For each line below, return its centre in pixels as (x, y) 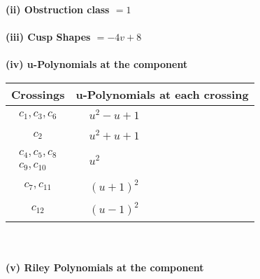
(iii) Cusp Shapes (48, 37)
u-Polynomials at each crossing (162, 94)
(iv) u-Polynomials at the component (97, 64)
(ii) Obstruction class (58, 9)
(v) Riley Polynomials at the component (105, 267)
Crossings (38, 94)
